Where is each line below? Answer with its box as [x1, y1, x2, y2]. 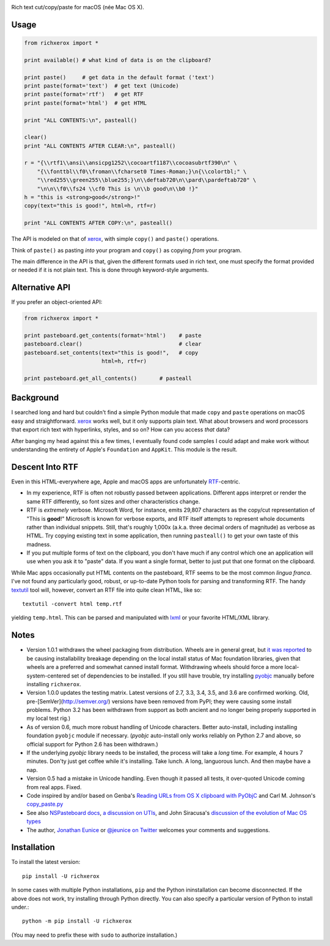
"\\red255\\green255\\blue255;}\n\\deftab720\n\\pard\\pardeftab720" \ [37, 176, 257, 184]
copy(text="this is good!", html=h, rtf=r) [24, 202, 157, 210]
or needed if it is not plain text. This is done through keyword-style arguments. [11, 267, 209, 274]
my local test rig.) [26, 714, 71, 722]
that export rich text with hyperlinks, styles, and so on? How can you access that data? [11, 426, 230, 433]
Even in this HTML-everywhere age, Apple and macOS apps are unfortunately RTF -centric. [11, 478, 241, 485]
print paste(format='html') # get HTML [24, 99, 147, 107]
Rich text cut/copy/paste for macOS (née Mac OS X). [11, 4, 145, 10]
